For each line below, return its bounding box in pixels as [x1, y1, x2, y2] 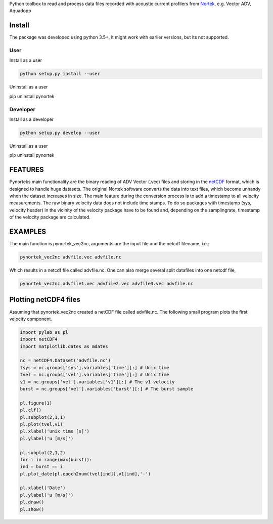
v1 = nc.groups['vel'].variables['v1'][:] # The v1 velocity [20, 379, 175, 384]
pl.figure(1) [20, 400, 53, 406]
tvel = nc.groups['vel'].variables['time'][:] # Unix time [20, 372, 169, 378]
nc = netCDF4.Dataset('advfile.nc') [20, 358, 111, 364]
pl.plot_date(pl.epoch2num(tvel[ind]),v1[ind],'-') [20, 471, 151, 476]
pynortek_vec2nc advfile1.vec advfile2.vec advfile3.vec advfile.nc [20, 281, 194, 287]
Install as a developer [9, 116, 54, 122]
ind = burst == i [20, 464, 63, 470]
